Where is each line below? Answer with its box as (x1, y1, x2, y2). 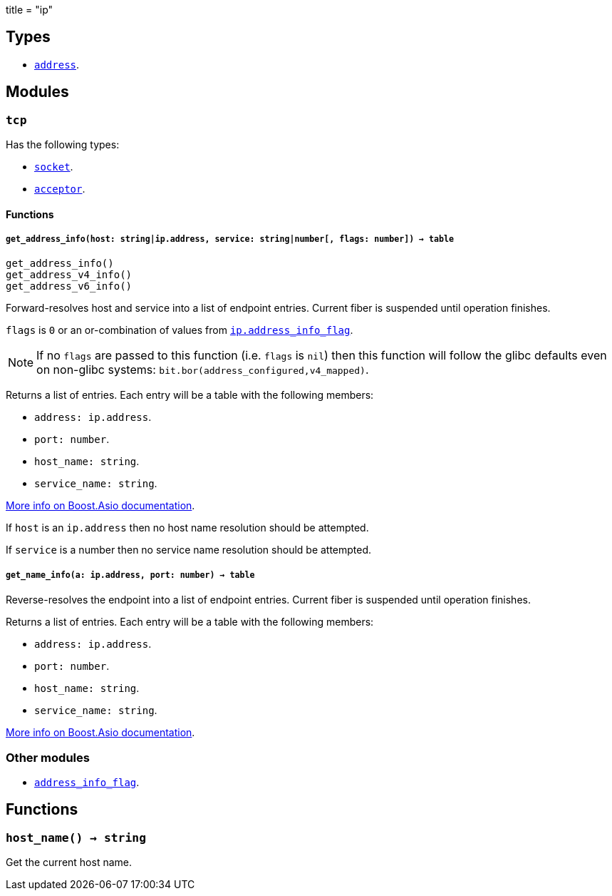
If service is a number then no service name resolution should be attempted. (6, 544, 372, 556)
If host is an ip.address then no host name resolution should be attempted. (6, 521, 369, 534)
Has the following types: (6, 138, 120, 151)
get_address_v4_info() (6, 269, 133, 281)
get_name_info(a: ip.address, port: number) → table (6, 569, 255, 580)
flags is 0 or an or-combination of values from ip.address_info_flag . (6, 324, 353, 337)
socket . (34, 161, 73, 173)
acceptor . (34, 183, 85, 195)
